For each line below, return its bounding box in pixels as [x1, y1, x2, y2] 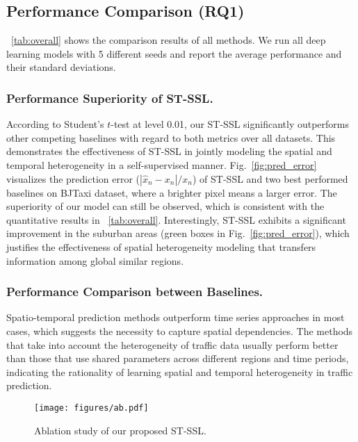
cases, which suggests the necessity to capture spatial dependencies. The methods [6, 323, 353, 338]
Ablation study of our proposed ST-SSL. [34, 423, 206, 437]
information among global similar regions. [6, 253, 184, 268]
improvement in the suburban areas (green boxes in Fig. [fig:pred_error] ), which [6, 226, 350, 240]
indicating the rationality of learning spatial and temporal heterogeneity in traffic [6, 364, 353, 379]
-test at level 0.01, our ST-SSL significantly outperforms [111, 117, 350, 131]
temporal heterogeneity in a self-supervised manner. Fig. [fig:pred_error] [6, 157, 317, 172]
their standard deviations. [6, 60, 116, 74]
